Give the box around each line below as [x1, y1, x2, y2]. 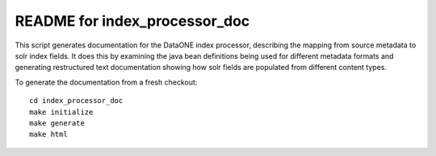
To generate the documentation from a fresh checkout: [15, 77, 198, 87]
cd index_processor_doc [29, 96, 124, 105]
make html [29, 129, 68, 139]
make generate [29, 118, 85, 128]
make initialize [29, 107, 94, 117]
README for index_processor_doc [15, 12, 250, 30]
